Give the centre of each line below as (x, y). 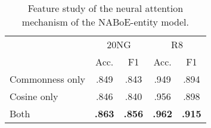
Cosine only (34, 96)
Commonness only (47, 79)
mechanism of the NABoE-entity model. (105, 22)
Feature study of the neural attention (105, 8)
